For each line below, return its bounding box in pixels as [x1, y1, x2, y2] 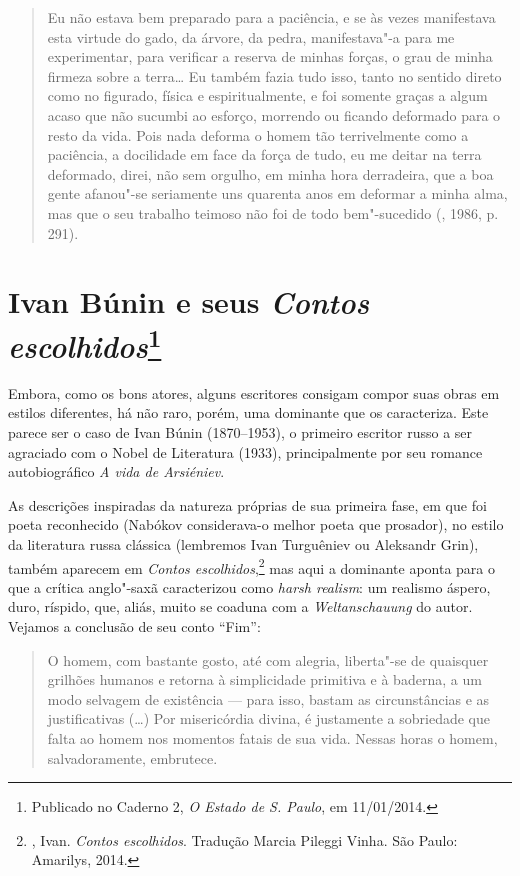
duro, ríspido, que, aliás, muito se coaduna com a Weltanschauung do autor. [8, 596, 473, 617]
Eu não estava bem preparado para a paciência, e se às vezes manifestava [47, 7, 496, 27]
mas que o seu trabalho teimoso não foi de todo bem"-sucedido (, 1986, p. [47, 202, 499, 223]
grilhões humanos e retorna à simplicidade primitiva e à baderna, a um [47, 669, 482, 690]
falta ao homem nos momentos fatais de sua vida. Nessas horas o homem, [47, 727, 498, 748]
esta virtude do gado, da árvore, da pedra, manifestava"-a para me [47, 26, 455, 47]
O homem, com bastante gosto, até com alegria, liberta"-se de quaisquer [47, 649, 489, 670]
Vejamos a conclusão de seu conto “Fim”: [8, 615, 261, 636]
